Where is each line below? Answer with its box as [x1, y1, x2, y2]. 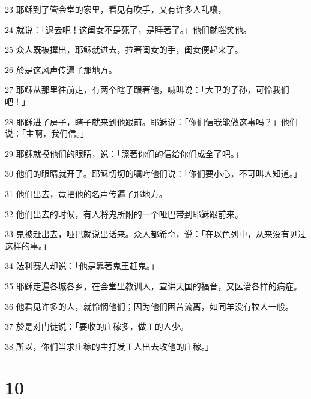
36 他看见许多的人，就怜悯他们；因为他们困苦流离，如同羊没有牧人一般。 [5, 300, 294, 312]
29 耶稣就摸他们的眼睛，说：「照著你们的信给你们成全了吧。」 [5, 147, 243, 159]
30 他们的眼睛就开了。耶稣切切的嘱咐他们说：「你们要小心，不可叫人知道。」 [5, 167, 302, 180]
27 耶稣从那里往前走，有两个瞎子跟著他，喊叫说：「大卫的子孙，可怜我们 [5, 83, 289, 96]
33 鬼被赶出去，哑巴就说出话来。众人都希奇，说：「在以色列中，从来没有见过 [5, 228, 306, 240]
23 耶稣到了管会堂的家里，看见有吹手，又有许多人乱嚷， [5, 3, 226, 15]
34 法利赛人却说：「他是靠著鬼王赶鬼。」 [5, 259, 159, 272]
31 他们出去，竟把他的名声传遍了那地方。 [5, 187, 168, 199]
